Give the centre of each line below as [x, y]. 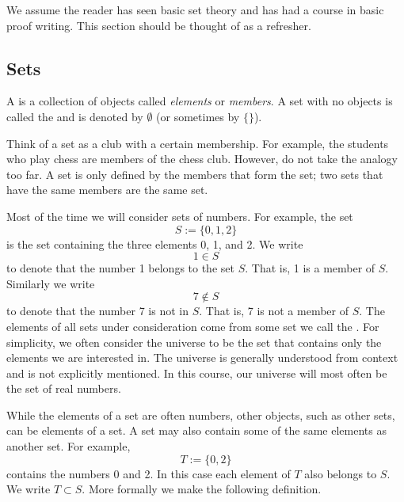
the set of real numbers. [64, 388]
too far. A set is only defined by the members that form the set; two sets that [195, 174]
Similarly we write [51, 283]
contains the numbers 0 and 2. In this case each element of [149, 473]
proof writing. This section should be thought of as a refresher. [159, 25]
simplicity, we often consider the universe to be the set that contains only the [194, 342]
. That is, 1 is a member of [310, 268]
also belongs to [341, 473]
